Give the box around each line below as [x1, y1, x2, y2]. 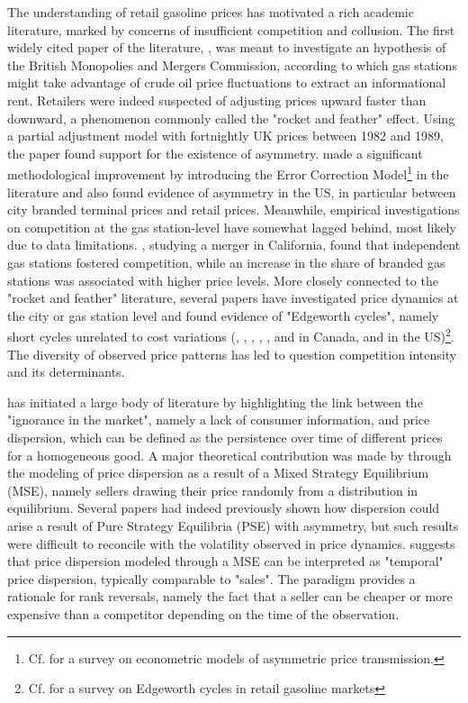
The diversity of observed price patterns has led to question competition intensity [7, 344, 457, 363]
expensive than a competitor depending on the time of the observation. [7, 604, 400, 623]
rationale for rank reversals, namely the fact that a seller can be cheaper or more [7, 587, 453, 606]
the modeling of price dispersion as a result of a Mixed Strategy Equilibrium [7, 463, 429, 482]
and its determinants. [7, 362, 125, 381]
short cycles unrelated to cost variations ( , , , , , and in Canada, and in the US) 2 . [7, 324, 454, 345]
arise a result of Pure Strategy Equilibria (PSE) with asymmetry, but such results [7, 516, 459, 534]
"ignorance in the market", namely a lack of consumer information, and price [7, 410, 430, 429]
